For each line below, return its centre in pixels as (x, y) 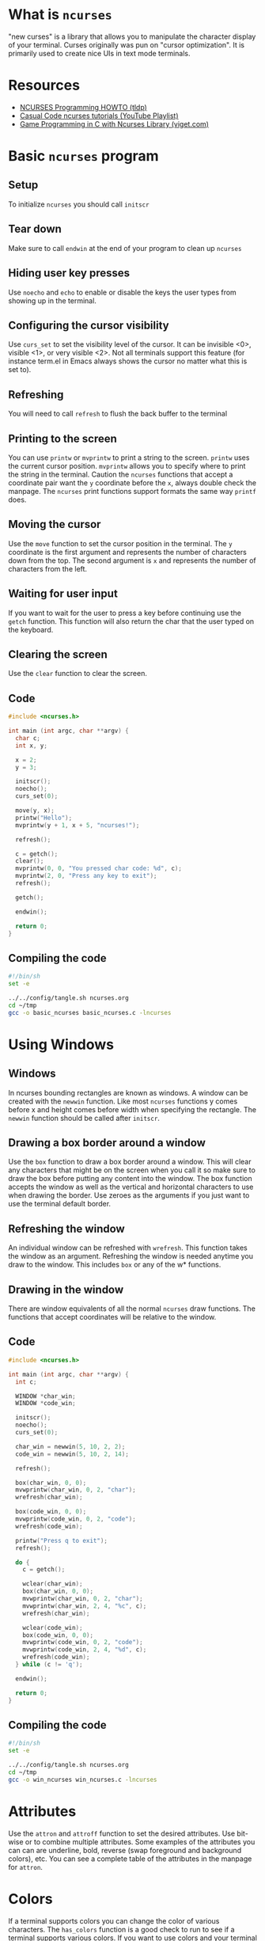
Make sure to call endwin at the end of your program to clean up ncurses (125, 248)
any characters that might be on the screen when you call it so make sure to (132, 1170)
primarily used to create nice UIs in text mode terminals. (100, 53)
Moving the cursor (55, 524)
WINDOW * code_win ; (46, 1404)
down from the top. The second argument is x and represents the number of (132, 560)
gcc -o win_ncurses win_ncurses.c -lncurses (83, 1780)
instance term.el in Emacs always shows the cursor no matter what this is (128, 361)
